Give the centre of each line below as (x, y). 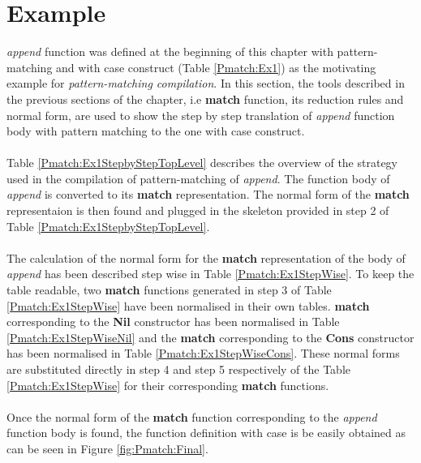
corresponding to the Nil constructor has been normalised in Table (173, 322)
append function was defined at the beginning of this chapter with (170, 51)
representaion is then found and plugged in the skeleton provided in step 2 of (198, 210)
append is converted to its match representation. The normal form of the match (208, 194)
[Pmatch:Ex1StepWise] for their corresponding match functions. (168, 385)
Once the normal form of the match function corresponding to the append (192, 416)
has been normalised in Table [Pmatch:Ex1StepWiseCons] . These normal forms (203, 353)
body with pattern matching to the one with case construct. (156, 131)
